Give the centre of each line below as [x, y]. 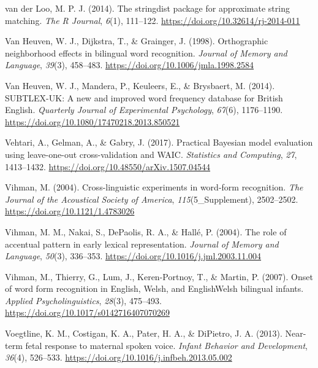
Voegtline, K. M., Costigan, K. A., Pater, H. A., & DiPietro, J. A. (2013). [144, 333]
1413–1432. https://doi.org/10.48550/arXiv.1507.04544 [108, 166]
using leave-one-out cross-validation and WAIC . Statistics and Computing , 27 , [151, 154]
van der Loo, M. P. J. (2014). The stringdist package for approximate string [147, 8]
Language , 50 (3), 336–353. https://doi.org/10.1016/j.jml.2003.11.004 [133, 256]
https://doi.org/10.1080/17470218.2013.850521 [93, 121]
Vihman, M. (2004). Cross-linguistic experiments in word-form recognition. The [154, 187]
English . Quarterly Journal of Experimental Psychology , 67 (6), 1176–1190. [144, 110]
